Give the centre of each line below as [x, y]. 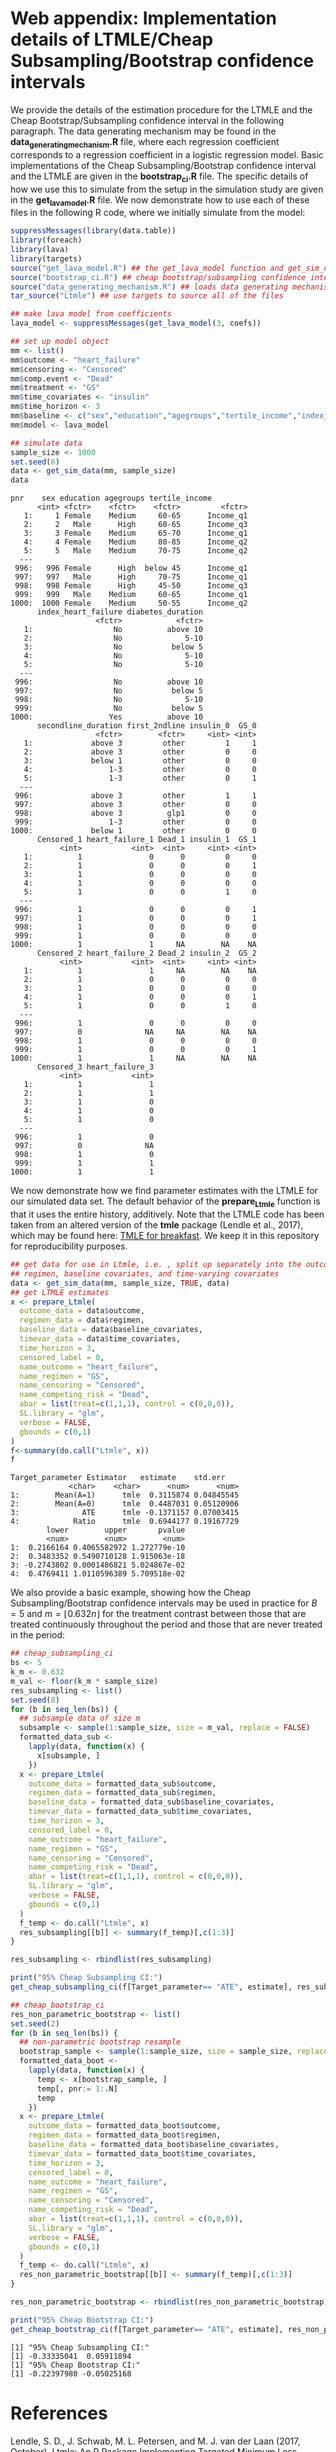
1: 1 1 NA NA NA [140, 971]
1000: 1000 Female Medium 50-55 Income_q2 [129, 603]
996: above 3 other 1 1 [135, 796]
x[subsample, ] [68, 1755]
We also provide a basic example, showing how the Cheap [131, 1593]
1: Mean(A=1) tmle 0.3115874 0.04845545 [125, 1495]
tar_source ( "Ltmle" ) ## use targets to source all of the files [147, 296]
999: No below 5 [108, 708]
